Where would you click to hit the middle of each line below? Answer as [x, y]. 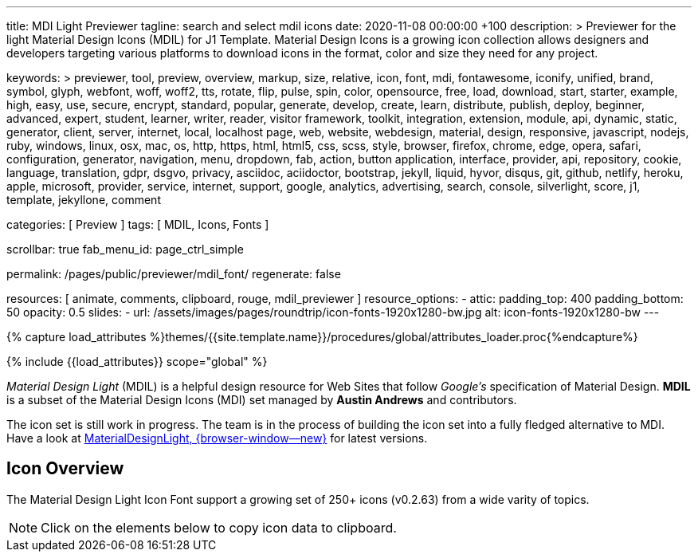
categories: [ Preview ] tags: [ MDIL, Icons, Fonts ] [138, 224]
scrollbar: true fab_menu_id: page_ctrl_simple [125, 249]
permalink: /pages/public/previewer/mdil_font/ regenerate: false [174, 274]
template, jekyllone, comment [84, 200]
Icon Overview [65, 469]
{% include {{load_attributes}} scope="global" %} [137, 362]
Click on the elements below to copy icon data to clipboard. [219, 527]
